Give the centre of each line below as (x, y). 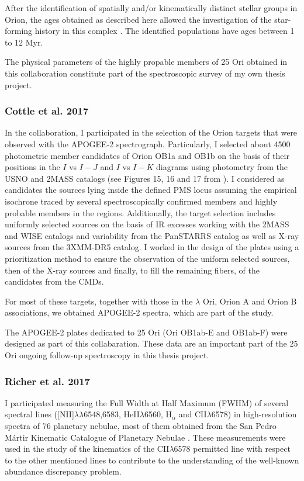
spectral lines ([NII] (39, 414)
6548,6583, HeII (112, 414)
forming (19, 31)
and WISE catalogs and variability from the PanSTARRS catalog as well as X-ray (152, 235)
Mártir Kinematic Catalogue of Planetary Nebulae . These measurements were (145, 437)
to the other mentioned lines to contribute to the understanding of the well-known (152, 460)
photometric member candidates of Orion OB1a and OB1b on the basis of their (147, 155)
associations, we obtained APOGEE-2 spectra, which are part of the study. (139, 312)
